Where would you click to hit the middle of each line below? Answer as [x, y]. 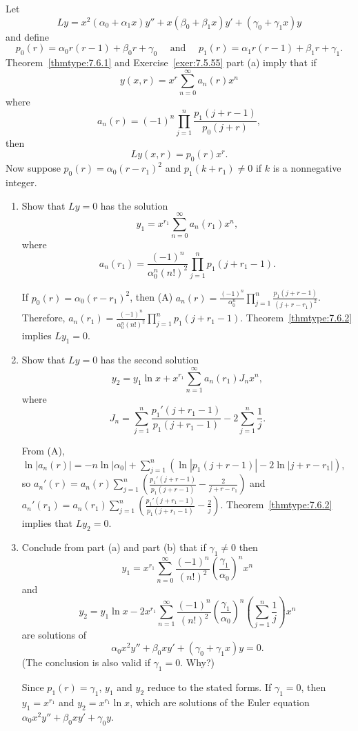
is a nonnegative [307, 168]
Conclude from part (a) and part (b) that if [114, 547]
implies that [47, 523]
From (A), [43, 450]
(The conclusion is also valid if [86, 662]
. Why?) [197, 662]
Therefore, [43, 318]
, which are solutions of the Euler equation [220, 702]
